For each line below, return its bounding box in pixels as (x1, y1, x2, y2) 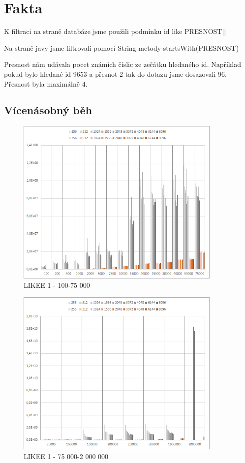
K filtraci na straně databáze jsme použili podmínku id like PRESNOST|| (4, 26, 226, 36)
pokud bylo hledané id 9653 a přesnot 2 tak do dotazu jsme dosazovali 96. (4, 68, 227, 79)
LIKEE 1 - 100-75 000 (24, 280, 90, 290)
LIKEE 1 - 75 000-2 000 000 (24, 451, 109, 461)
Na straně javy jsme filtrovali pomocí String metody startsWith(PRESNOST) (4, 42, 239, 53)
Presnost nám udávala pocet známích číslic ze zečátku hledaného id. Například (4, 59, 241, 69)
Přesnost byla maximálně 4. (4, 78, 88, 89)
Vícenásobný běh (4, 102, 92, 118)
